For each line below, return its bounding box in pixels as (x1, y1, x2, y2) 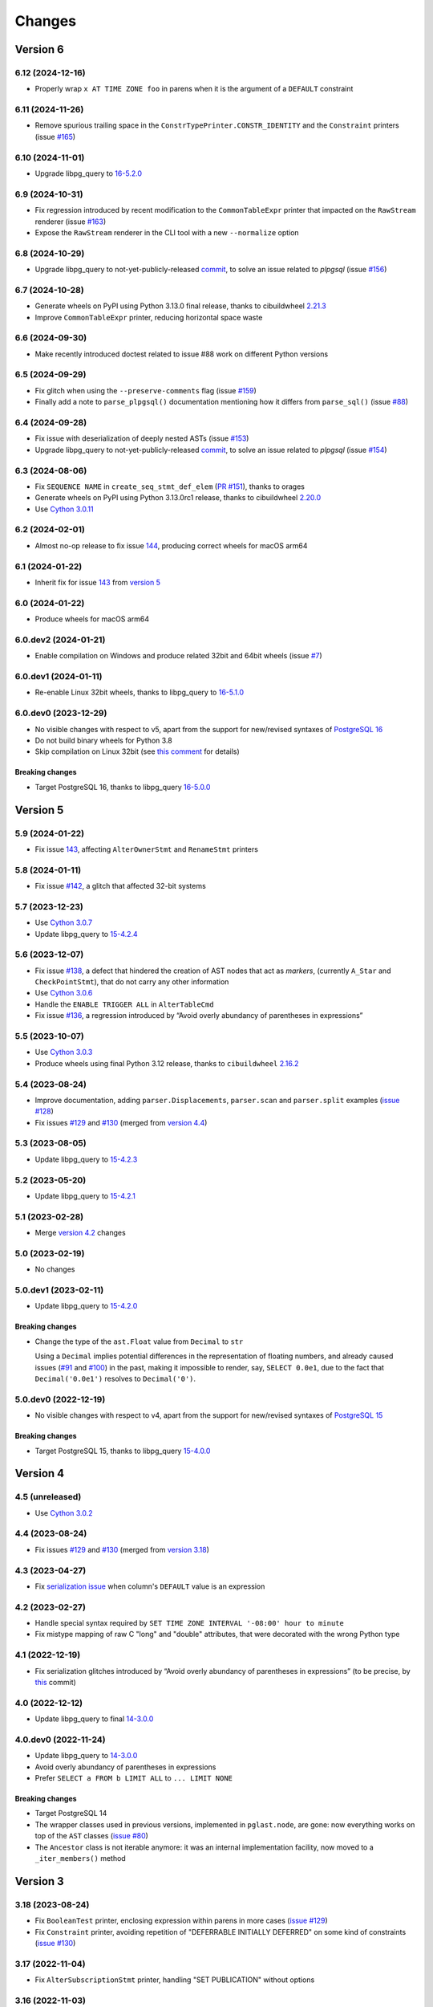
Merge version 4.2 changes (34, 1228, 126, 1238)
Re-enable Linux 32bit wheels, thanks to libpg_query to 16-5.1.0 (34, 687, 245, 698)
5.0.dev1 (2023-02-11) (14, 1284, 104, 1296)
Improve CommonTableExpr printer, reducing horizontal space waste (34, 312, 263, 322)
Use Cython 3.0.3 (34, 1048, 93, 1057)
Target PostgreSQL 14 (34, 1809, 107, 1818)
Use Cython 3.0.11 (34, 504, 94, 514)
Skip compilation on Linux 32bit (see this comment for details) (34, 747, 240, 756)
